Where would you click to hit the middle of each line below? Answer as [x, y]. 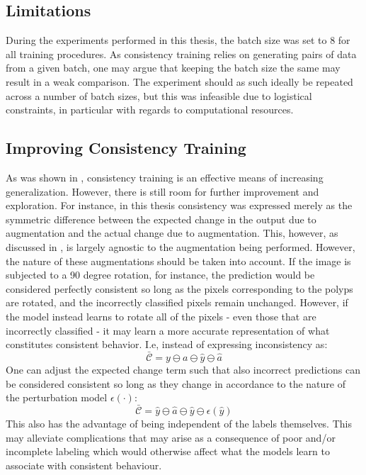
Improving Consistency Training [126, 148]
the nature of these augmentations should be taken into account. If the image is [178, 261]
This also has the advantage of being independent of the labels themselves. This [179, 423]
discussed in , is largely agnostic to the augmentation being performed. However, [181, 246]
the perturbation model [57, 397]
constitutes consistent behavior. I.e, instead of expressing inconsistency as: [167, 344]
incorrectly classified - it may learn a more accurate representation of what [168, 330]
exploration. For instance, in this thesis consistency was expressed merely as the [179, 205]
